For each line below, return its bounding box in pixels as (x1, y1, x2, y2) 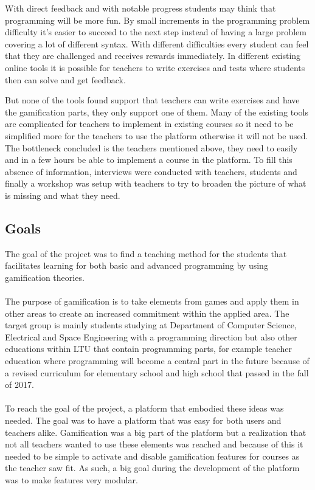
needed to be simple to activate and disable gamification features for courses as (5, 449, 300, 462)
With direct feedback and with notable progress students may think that (5, 2, 276, 14)
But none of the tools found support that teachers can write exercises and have (5, 94, 300, 106)
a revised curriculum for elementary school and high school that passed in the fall (5, 366, 309, 379)
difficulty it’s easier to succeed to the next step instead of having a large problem (5, 26, 306, 38)
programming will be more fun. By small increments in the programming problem (5, 13, 310, 26)
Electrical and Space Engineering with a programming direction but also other (5, 330, 297, 343)
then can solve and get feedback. (5, 73, 126, 86)
